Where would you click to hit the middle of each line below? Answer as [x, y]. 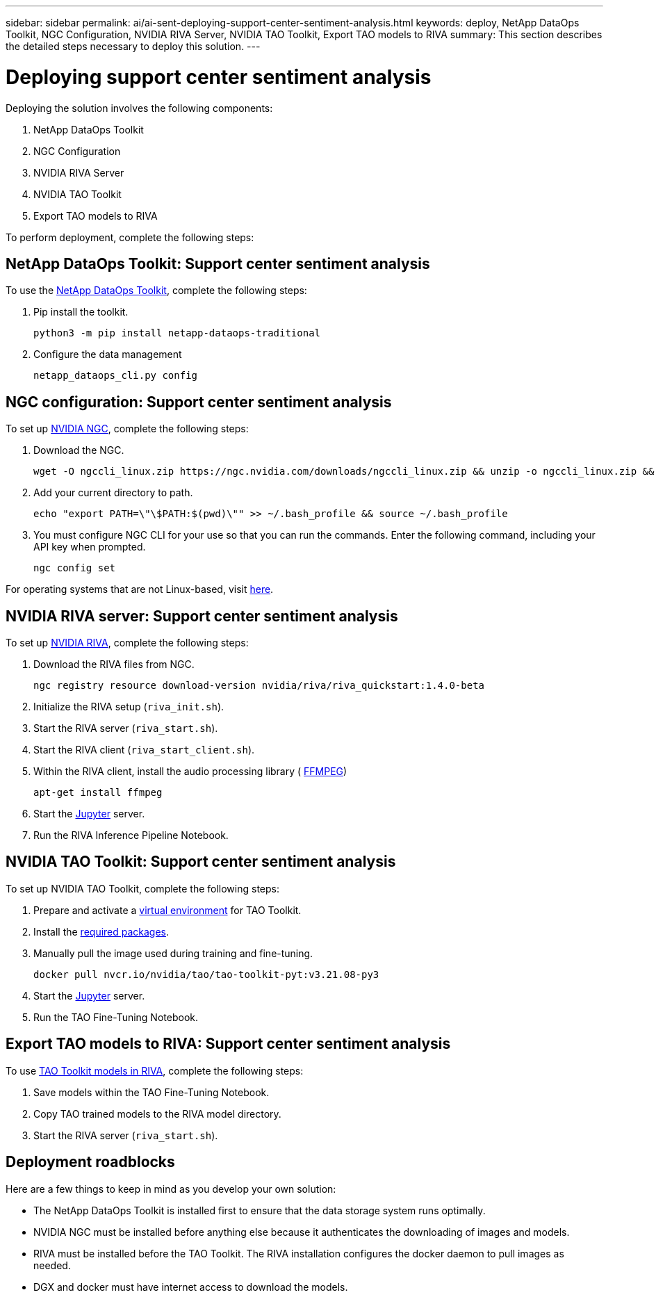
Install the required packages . [101, 931]
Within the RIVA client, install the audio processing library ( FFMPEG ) [190, 772]
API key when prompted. [90, 547]
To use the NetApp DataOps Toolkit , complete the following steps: [156, 291]
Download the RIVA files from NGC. [114, 664]
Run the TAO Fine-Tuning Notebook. [116, 1017]
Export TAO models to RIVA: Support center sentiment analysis [228, 1044]
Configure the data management [108, 354]
